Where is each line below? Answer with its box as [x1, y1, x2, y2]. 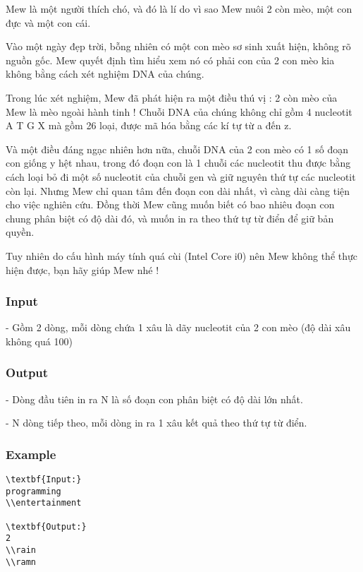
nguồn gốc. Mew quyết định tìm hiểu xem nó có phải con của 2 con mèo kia [6, 52, 335, 67]
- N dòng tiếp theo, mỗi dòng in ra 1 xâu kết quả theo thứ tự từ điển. [6, 415, 307, 430]
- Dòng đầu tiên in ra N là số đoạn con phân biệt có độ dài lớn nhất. [6, 391, 303, 406]
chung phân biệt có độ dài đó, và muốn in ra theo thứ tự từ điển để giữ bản [6, 210, 334, 225]
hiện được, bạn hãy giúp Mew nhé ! [6, 262, 159, 277]
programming [6, 486, 61, 496]
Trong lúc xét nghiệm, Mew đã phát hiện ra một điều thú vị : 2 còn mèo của [6, 90, 338, 105]
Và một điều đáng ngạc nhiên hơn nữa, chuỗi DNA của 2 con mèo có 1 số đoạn [6, 141, 348, 156]
